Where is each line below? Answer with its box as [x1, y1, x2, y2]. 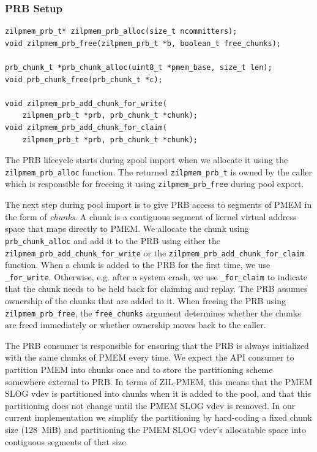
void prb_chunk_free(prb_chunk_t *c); [5, 75, 163, 84]
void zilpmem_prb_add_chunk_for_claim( [5, 123, 167, 132]
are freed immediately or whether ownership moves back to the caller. [5, 318, 266, 331]
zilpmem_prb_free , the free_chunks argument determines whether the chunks [5, 306, 301, 319]
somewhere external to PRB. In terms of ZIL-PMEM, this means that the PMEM [5, 375, 313, 388]
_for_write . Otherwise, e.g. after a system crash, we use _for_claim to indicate [5, 270, 308, 283]
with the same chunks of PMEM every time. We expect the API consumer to [5, 351, 294, 364]
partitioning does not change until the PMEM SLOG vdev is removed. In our [5, 399, 296, 412]
